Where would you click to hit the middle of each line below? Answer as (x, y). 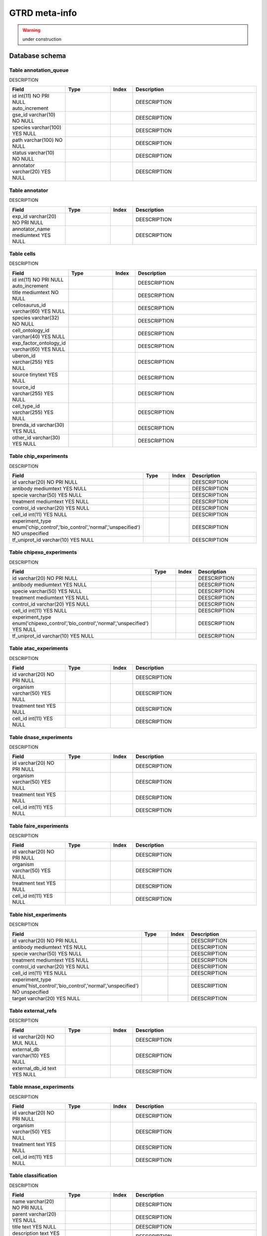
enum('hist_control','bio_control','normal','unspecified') (75, 985)
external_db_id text (34, 1068)
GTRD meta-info (43, 13)
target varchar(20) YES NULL (46, 998)
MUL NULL (25, 1043)
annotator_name (31, 229)
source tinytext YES (35, 374)
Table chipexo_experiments (43, 552)
